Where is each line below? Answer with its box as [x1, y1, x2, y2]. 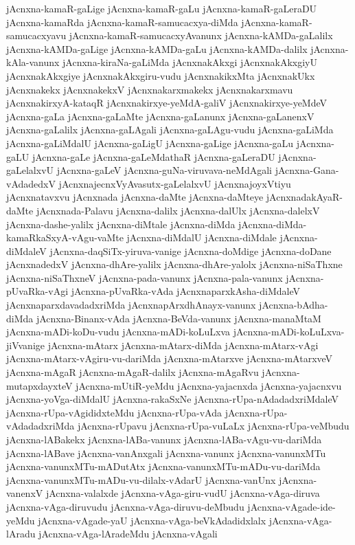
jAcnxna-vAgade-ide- [247, 499, 336, 513]
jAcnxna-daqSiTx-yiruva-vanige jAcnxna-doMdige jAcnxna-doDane [49, 243, 332, 258]
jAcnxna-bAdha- [259, 298, 328, 312]
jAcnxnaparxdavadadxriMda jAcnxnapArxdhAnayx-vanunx [6, 298, 256, 312]
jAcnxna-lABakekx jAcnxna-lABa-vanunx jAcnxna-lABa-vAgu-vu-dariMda [6, 432, 322, 446]
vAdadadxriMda [6, 419, 75, 433]
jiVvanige [6, 337, 45, 352]
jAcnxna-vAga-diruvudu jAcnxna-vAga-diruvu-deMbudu [6, 499, 244, 513]
